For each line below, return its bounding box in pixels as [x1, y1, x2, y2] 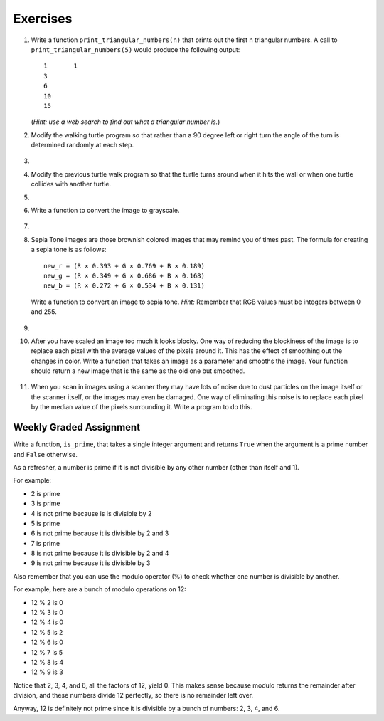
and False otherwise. [13, 450, 78, 458]
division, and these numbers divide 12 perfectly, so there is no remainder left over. [13, 691, 254, 700]
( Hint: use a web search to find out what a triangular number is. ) [31, 117, 220, 126]
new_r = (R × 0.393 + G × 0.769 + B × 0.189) [43, 262, 206, 270]
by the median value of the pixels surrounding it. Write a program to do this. [31, 403, 252, 411]
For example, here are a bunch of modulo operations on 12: [13, 585, 186, 594]
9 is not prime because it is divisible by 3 [31, 559, 151, 567]
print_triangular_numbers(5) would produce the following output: [31, 45, 240, 53]
